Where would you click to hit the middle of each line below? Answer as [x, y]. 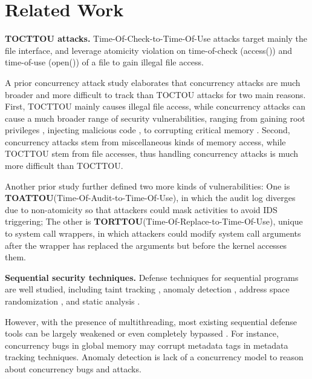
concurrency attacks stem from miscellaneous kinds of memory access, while [145, 141]
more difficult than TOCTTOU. [64, 166]
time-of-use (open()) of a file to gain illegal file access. [104, 62]
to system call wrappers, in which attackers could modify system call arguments [153, 233]
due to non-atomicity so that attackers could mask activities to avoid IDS [141, 209]
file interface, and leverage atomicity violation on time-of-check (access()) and [149, 50]
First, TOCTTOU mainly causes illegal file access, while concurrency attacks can [155, 106]
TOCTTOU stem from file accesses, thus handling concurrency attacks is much [152, 153]
